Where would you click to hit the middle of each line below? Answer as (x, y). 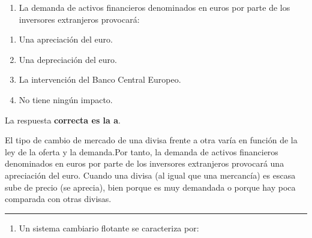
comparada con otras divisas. (58, 199)
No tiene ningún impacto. (66, 99)
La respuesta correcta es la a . (63, 120)
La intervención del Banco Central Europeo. (100, 79)
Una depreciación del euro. (68, 59)
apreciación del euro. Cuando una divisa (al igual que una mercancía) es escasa (150, 175)
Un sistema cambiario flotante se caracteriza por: (109, 228)
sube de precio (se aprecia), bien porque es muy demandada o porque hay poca (150, 187)
